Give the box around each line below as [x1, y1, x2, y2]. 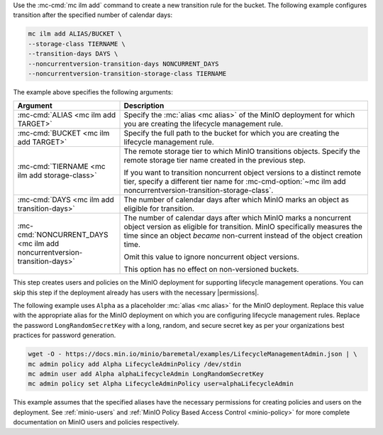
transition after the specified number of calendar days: [13, 11, 173, 19]
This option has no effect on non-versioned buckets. [123, 265, 299, 275]
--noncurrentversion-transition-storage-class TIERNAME [28, 70, 227, 77]
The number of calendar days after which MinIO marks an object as [123, 195, 349, 205]
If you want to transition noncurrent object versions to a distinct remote [123, 167, 362, 177]
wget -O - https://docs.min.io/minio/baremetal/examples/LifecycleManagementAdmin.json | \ [28, 350, 357, 358]
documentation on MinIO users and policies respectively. [13, 418, 179, 426]
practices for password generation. [13, 331, 116, 340]
